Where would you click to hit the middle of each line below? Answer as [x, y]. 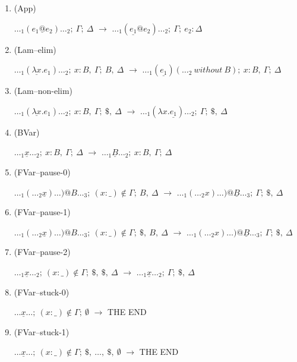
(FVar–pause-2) [42, 252]
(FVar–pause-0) [42, 171]
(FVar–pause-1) [42, 212]
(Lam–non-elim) [43, 91]
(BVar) [27, 132]
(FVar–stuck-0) [42, 292]
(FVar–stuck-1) [42, 331]
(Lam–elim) [35, 49]
